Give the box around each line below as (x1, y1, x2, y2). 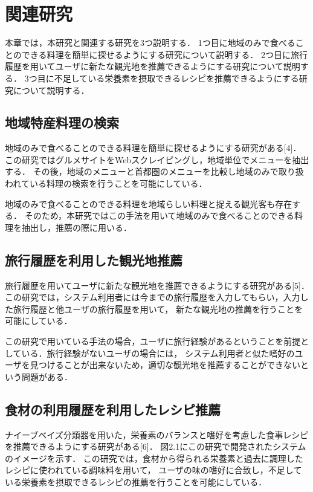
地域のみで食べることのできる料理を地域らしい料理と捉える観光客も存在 (5, 197, 292, 210)
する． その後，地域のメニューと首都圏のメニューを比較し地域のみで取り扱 (5, 165, 304, 178)
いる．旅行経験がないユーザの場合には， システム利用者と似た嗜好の (21, 346, 295, 359)
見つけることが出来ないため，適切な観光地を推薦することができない (30, 358, 301, 371)
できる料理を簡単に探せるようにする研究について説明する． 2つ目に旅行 (21, 48, 308, 60)
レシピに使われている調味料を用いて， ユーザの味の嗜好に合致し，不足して (5, 464, 302, 476)
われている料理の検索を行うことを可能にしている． (5, 177, 207, 190)
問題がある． (21, 370, 73, 383)
